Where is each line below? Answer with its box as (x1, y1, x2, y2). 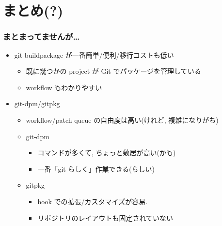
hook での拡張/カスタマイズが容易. (37, 196, 148, 206)
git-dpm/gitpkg (14, 98, 60, 109)
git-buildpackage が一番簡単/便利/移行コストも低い (14, 49, 174, 60)
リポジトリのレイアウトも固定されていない (37, 212, 173, 223)
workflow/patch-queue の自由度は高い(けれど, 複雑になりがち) (26, 114, 219, 125)
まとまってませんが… (3, 31, 80, 43)
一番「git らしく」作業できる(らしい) (37, 163, 155, 174)
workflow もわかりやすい (26, 82, 102, 92)
